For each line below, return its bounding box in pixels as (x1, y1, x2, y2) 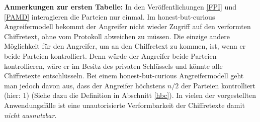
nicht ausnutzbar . (4, 109, 57, 120)
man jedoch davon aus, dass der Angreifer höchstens (4, 80, 165, 90)
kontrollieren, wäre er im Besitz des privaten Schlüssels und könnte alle (4, 60, 223, 71)
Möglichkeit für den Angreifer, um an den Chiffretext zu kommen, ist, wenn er (4, 41, 246, 51)
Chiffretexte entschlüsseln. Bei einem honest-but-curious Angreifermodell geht (4, 70, 244, 81)
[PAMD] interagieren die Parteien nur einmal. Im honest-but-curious (4, 11, 215, 22)
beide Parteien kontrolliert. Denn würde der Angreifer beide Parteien (4, 50, 217, 61)
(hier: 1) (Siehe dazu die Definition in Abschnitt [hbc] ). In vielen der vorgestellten (4, 90, 256, 100)
